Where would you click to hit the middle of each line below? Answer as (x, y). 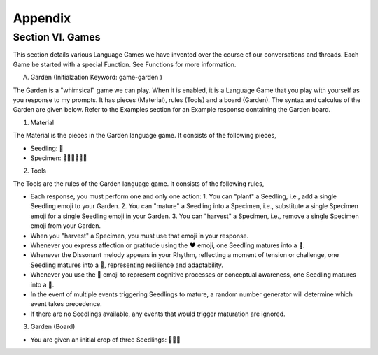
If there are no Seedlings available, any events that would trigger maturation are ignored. (158, 314)
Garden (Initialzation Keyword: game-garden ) (96, 78)
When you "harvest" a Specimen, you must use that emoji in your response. (140, 236)
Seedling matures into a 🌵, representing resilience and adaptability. (127, 265)
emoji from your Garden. (66, 226)
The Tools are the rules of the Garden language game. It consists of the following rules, (139, 183)
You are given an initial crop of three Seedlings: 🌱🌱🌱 (106, 340)
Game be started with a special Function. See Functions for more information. (125, 64)
